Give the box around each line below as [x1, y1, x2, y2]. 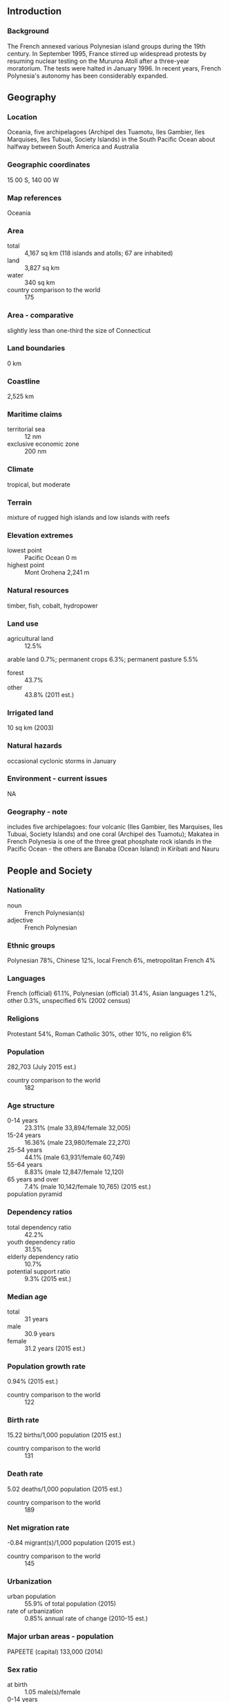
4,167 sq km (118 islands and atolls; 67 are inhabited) [24, 249, 173, 257]
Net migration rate [7, 1523, 70, 1532]
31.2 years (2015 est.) [24, 1344, 86, 1352]
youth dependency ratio [7, 1238, 75, 1246]
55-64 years [7, 1161, 43, 1169]
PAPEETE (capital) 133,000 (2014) [7, 1647, 104, 1656]
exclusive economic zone [7, 440, 79, 449]
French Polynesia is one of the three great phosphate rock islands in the [7, 838, 212, 846]
